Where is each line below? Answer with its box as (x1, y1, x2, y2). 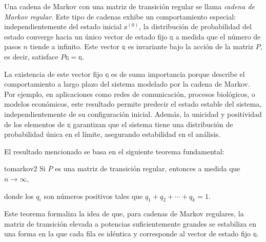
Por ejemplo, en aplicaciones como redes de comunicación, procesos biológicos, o (4, 88, 255, 99)
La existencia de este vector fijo (4, 68, 103, 79)
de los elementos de (4, 118, 65, 129)
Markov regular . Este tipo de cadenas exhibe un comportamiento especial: (4, 11, 236, 22)
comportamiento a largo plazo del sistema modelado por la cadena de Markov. (4, 78, 250, 89)
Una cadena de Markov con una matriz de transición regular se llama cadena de (4, 1, 255, 11)
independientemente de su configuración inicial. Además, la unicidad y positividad (4, 108, 262, 119)
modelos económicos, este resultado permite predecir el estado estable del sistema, (4, 98, 262, 109)
